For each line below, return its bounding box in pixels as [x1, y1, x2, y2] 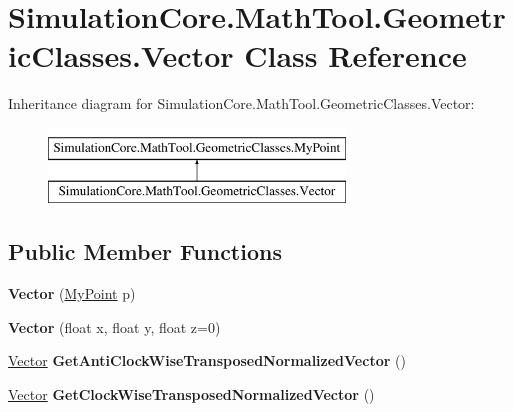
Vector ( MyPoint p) [8, 283, 136, 304]
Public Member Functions [8, 236, 282, 267]
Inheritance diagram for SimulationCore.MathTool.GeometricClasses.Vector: [8, 93, 475, 114]
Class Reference [244, 35, 467, 76]
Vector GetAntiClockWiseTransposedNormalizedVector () [8, 350, 406, 371]
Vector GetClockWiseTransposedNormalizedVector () [8, 384, 375, 405]
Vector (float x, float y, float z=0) [8, 316, 221, 337]
